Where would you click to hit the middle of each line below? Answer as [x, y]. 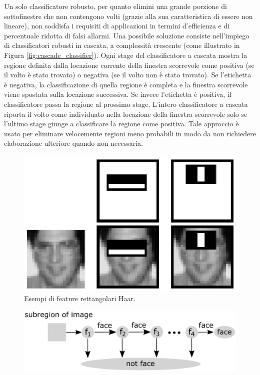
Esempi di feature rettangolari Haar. [80, 298]
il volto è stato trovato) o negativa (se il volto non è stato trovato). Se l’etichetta [128, 75]
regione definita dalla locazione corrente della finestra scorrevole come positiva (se [129, 65]
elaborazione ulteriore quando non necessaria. [73, 143]
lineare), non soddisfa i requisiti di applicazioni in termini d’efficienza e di [117, 26]
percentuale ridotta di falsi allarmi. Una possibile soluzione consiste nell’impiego [127, 35]
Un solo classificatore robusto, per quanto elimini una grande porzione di [115, 6]
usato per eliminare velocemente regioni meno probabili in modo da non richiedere [130, 133]
